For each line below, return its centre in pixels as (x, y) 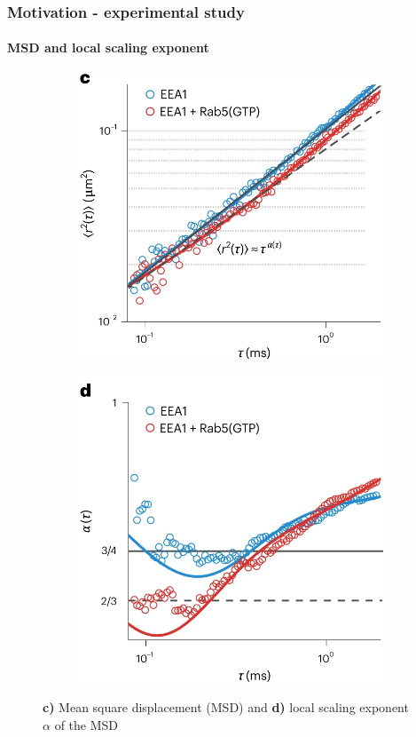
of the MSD (86, 724)
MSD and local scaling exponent (108, 48)
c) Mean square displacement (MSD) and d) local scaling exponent (226, 706)
